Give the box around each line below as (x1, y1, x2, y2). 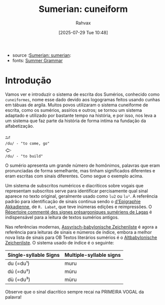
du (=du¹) (7, 260, 30, 267)
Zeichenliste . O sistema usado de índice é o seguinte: (5, 239, 114, 245)
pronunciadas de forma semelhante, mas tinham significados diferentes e (5, 167, 155, 173)
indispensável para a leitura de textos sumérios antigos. (5, 214, 119, 220)
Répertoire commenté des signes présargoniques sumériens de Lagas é (5, 209, 152, 215)
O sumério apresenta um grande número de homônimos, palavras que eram (5, 162, 160, 168)
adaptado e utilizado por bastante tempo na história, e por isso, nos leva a (5, 112, 157, 118)
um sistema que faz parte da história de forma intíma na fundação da (5, 118, 146, 124)
